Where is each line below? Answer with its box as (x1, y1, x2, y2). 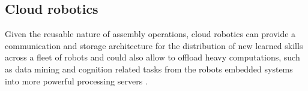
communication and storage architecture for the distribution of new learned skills (5, 39, 303, 51)
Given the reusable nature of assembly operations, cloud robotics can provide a (5, 28, 296, 40)
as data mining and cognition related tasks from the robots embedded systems (5, 62, 293, 75)
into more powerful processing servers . (5, 74, 148, 87)
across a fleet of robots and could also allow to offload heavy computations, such (5, 51, 300, 63)
